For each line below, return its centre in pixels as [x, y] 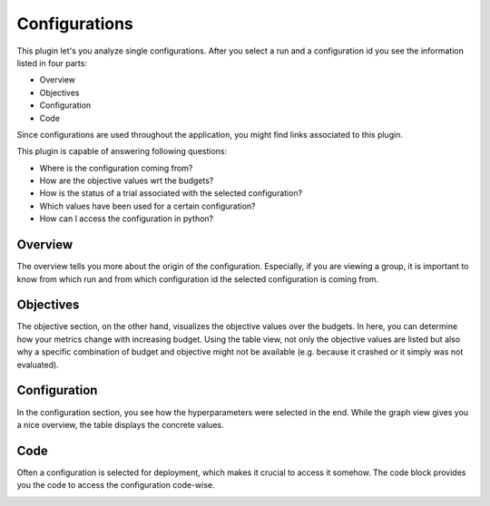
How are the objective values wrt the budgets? [127, 180]
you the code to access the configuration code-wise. [116, 485]
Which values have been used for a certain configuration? [147, 206]
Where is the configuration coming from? [116, 168]
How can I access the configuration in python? [126, 219]
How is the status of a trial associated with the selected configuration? [171, 193]
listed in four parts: [52, 63]
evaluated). [38, 365]
